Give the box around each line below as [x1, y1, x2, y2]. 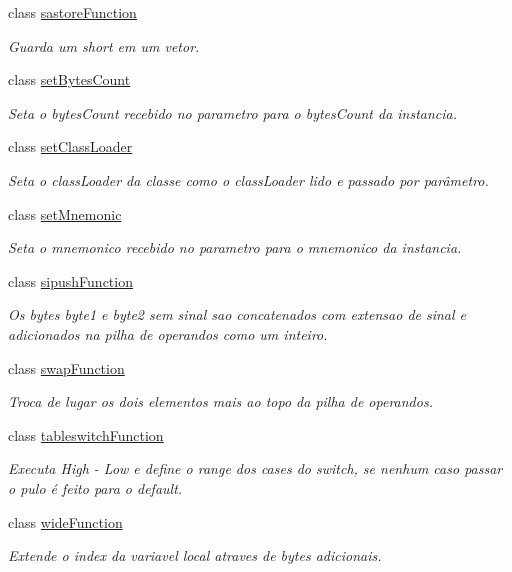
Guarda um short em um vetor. [8, 35, 200, 56]
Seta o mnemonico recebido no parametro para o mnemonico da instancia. [8, 237, 462, 258]
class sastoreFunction [8, 2, 137, 22]
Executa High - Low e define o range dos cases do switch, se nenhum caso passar [8, 458, 503, 479]
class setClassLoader [8, 136, 133, 157]
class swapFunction [8, 357, 125, 378]
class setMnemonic [8, 203, 122, 224]
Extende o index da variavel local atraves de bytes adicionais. [8, 545, 382, 566]
